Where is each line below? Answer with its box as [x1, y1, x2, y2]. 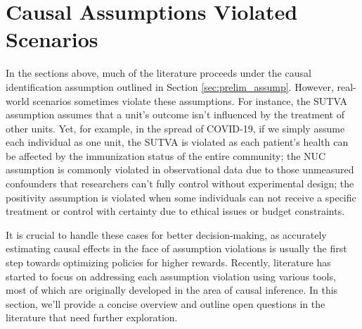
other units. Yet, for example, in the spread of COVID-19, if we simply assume [6, 120, 345, 135]
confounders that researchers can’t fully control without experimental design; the [6, 176, 354, 191]
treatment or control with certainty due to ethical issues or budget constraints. [6, 204, 345, 218]
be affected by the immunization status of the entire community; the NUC [6, 148, 326, 163]
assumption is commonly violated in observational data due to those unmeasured [6, 162, 354, 177]
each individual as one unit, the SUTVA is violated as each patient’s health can [6, 135, 349, 149]
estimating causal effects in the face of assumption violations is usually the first [6, 241, 347, 256]
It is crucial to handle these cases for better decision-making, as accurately [6, 227, 327, 242]
